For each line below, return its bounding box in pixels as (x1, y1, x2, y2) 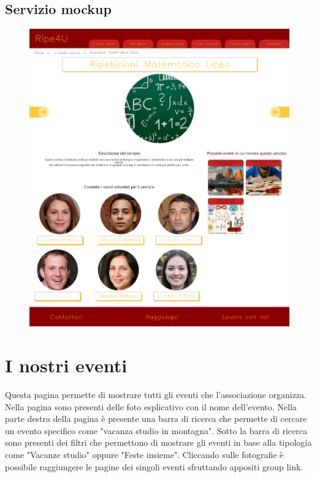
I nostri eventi (5, 353, 128, 378)
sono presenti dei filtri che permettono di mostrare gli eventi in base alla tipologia (5, 436, 312, 449)
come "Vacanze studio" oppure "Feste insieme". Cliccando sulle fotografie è (5, 448, 284, 461)
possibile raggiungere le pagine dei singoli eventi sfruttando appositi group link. (5, 460, 304, 473)
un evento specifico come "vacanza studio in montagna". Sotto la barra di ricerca (5, 424, 307, 437)
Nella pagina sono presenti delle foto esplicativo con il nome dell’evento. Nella (5, 400, 297, 413)
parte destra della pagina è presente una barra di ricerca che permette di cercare (5, 412, 307, 425)
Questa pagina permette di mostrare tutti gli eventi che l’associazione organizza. (5, 388, 307, 401)
